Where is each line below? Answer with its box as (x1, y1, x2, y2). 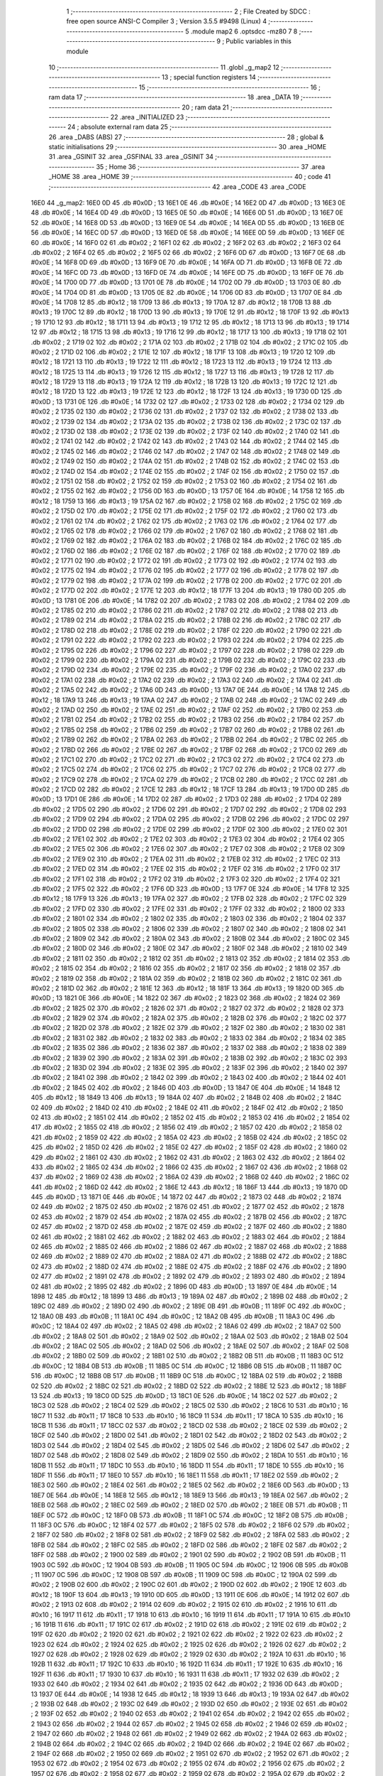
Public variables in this (226, 37, 292, 45)
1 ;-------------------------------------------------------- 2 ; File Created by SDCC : (66, 7, 311, 16)
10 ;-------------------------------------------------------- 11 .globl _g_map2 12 (48, 63, 280, 71)
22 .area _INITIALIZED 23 (110, 112, 184, 121)
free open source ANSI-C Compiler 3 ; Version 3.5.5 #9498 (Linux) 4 (66, 17, 267, 26)
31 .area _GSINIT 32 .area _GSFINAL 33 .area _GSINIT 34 (48, 153, 214, 161)
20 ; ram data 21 (182, 103, 230, 112)
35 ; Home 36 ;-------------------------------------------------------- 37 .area (96, 162, 326, 170)
